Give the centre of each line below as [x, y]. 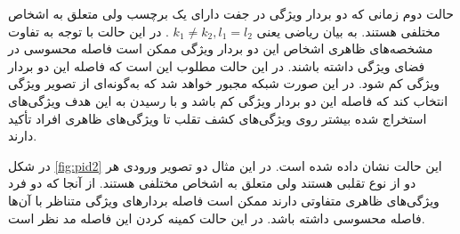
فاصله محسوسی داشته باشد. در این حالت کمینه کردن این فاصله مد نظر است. [217, 218]
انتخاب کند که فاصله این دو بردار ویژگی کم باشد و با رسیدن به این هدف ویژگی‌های [228, 100]
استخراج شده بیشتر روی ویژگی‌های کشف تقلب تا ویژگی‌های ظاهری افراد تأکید [218, 118]
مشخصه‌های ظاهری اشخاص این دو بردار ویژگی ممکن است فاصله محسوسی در [221, 48]
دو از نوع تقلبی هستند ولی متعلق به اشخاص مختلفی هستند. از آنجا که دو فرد [212, 183]
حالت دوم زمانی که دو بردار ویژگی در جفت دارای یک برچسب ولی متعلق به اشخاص [231, 13]
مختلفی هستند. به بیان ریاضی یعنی [348, 31]
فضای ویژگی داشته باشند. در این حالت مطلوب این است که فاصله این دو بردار [217, 65]
